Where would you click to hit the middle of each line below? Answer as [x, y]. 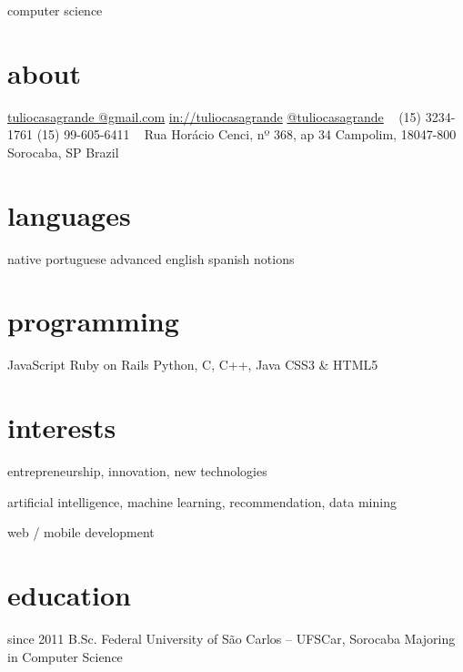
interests [62, 428]
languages [69, 214]
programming [93, 321]
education [69, 595]
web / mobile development [81, 532]
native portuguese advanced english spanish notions [151, 258]
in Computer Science [65, 656]
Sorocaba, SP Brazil [63, 152]
